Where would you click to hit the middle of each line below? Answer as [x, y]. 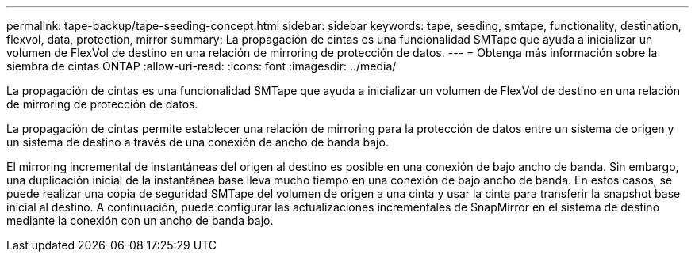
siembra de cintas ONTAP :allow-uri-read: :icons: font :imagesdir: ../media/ [202, 66]
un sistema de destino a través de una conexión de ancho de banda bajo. [198, 142]
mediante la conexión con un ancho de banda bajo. [140, 220]
